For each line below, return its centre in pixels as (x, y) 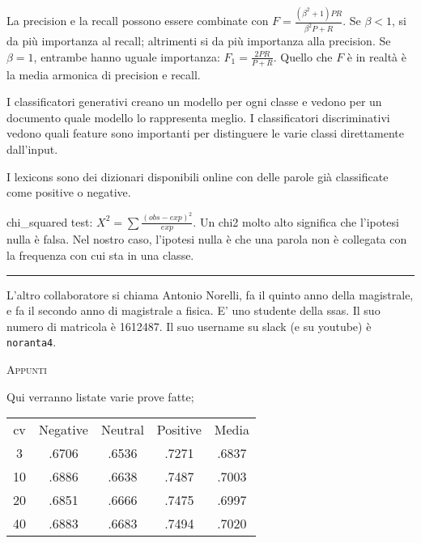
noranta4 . (32, 342)
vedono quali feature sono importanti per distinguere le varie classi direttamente (205, 133)
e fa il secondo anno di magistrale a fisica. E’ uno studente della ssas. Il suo (193, 310)
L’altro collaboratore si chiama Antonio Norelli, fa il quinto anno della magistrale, (210, 294)
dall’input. (32, 148)
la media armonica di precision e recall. (104, 74)
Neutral (122, 430)
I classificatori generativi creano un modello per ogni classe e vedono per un (194, 102)
